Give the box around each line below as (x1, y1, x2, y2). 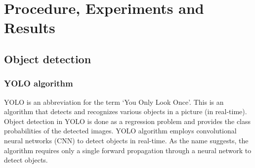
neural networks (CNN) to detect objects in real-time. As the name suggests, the (4, 135, 249, 145)
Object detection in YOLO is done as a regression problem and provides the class (4, 116, 251, 126)
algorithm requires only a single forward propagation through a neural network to (4, 145, 252, 155)
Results (4, 17, 55, 38)
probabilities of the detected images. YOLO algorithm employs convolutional (4, 126, 237, 136)
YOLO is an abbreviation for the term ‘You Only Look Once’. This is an (4, 96, 224, 107)
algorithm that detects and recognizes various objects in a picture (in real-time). (4, 106, 247, 117)
